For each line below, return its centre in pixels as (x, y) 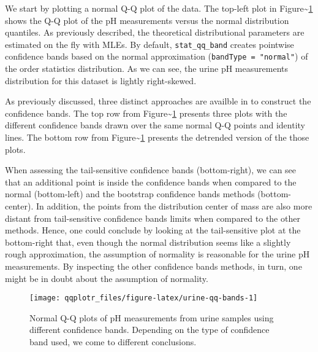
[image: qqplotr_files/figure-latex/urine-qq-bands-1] (144, 298)
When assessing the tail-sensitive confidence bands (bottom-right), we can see (151, 170)
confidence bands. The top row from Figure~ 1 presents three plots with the (146, 113)
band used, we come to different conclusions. (113, 342)
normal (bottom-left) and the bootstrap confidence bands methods (130, 194)
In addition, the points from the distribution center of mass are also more (174, 206)
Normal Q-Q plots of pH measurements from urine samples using (152, 317)
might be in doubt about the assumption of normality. (107, 278)
